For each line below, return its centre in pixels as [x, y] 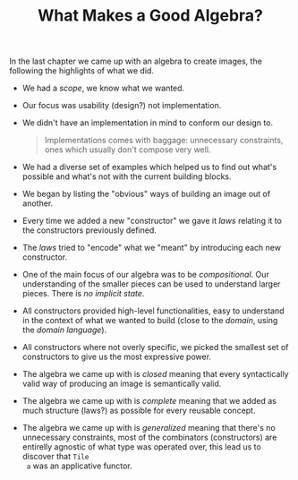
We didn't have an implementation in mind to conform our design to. [148, 123]
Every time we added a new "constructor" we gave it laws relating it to [152, 221]
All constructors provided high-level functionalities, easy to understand [153, 311]
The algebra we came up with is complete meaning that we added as [149, 401]
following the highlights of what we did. [82, 71]
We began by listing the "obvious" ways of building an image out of [146, 194]
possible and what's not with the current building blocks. [127, 176]
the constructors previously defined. [89, 230]
